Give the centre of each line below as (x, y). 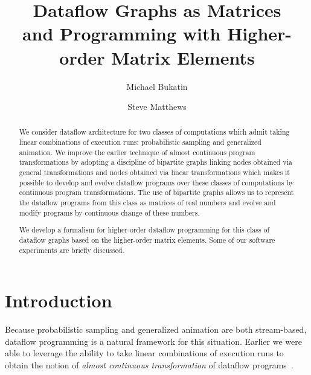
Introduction (59, 300)
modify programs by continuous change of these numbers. (109, 212)
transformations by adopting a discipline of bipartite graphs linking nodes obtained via (155, 162)
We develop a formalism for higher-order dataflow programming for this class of (144, 230)
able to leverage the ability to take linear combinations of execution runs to (144, 353)
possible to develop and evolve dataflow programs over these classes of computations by (156, 182)
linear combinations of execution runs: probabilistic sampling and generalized (140, 142)
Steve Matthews (157, 107)
